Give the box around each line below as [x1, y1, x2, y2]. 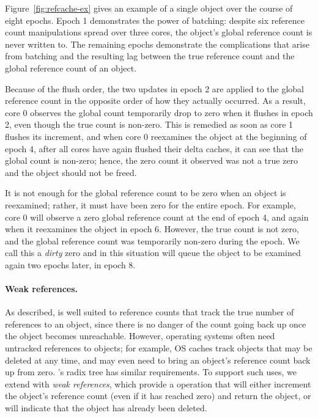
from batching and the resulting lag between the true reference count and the [5, 50, 295, 62]
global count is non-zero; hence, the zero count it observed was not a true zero [5, 154, 298, 167]
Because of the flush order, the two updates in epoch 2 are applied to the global [5, 82, 304, 95]
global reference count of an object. [5, 61, 137, 74]
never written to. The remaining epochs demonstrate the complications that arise [5, 37, 309, 50]
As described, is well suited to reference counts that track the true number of [5, 306, 294, 318]
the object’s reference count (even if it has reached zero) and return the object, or [5, 389, 311, 402]
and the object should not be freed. [5, 166, 137, 178]
